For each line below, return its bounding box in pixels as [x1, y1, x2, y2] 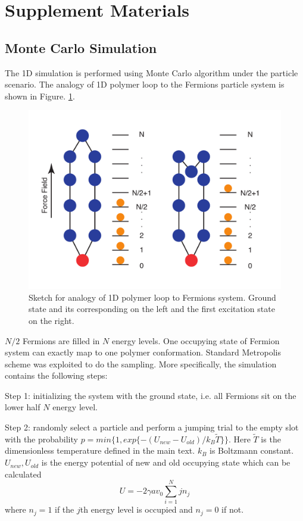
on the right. [29, 314, 74, 326]
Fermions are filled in [22, 334, 100, 347]
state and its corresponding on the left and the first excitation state [29, 302, 275, 315]
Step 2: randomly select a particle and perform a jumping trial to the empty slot [5, 421, 299, 433]
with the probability [5, 432, 78, 445]
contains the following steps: [5, 369, 108, 382]
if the [55, 503, 74, 516]
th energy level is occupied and [80, 503, 193, 516]
